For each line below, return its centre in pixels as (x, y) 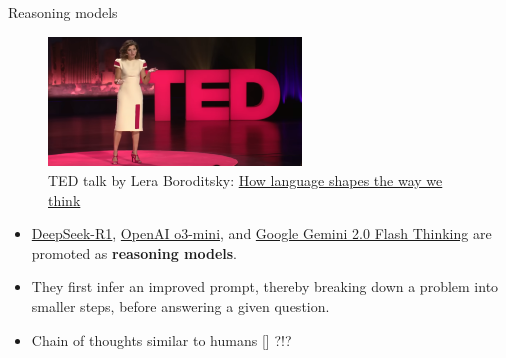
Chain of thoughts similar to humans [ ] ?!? (161, 339)
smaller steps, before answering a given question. (180, 305)
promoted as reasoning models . (134, 252)
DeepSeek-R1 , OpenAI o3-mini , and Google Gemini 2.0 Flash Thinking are (261, 233)
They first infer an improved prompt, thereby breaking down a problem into (265, 286)
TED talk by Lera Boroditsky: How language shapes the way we (245, 179)
